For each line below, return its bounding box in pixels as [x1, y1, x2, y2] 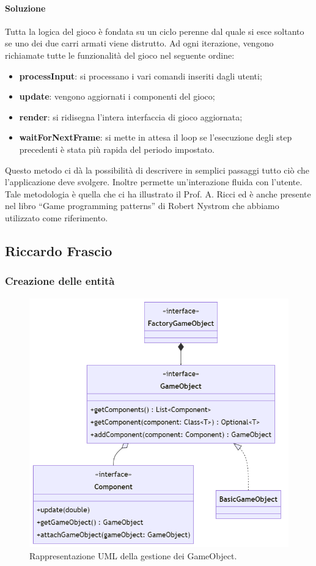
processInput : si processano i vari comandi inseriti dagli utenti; [19, 69, 262, 82]
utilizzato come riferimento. [5, 211, 108, 224]
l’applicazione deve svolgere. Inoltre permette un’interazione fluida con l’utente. [5, 175, 303, 188]
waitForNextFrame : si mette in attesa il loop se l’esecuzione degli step [19, 131, 292, 144]
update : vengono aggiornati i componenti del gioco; [19, 90, 215, 103]
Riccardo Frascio [5, 241, 112, 260]
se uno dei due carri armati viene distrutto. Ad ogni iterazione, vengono [5, 37, 274, 50]
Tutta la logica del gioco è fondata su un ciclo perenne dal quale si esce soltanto [5, 24, 304, 37]
